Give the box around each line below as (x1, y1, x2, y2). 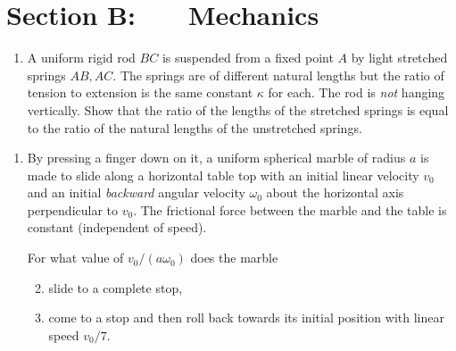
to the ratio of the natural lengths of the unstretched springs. (27, 118, 362, 137)
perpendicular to (27, 200, 119, 219)
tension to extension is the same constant (27, 83, 253, 102)
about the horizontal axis (266, 183, 404, 202)
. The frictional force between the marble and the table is (133, 200, 447, 219)
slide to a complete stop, (48, 278, 183, 297)
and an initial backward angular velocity (27, 183, 245, 202)
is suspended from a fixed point (162, 48, 334, 67)
